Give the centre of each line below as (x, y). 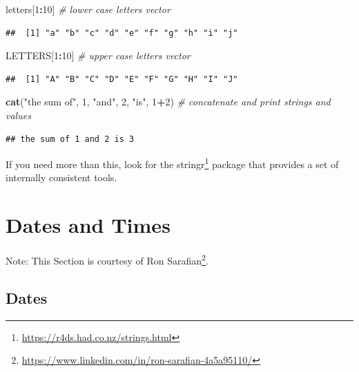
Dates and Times (88, 225)
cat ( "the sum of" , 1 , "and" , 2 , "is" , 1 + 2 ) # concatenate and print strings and (168, 102)
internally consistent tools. (61, 177)
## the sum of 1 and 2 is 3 (70, 139)
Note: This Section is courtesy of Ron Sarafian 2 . (107, 259)
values (18, 115)
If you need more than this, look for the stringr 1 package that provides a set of (172, 163)
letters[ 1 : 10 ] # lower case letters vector (88, 9)
